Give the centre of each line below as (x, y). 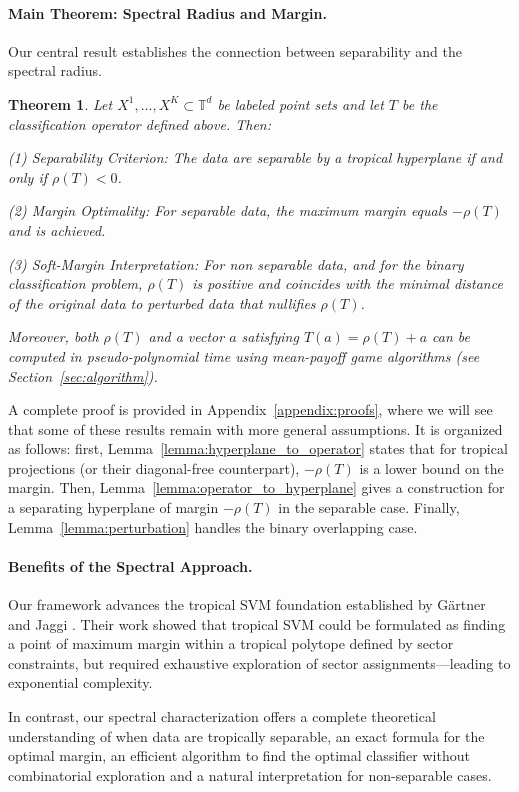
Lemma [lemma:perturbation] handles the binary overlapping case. (213, 526)
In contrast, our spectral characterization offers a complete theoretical (222, 716)
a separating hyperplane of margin (113, 507)
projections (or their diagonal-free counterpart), (154, 467)
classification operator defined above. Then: (139, 123)
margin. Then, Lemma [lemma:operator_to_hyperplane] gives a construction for (256, 487)
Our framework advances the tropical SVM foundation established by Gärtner (247, 604)
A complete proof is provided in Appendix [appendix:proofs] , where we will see (250, 409)
